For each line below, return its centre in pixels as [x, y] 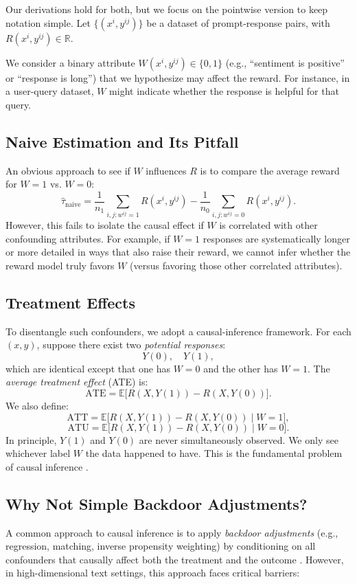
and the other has [241, 368]
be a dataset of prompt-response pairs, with [238, 22]
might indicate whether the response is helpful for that [224, 91]
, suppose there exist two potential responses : [131, 345]
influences [166, 170]
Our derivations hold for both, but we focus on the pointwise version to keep [167, 9]
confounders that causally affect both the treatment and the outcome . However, [175, 559]
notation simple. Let [48, 22]
